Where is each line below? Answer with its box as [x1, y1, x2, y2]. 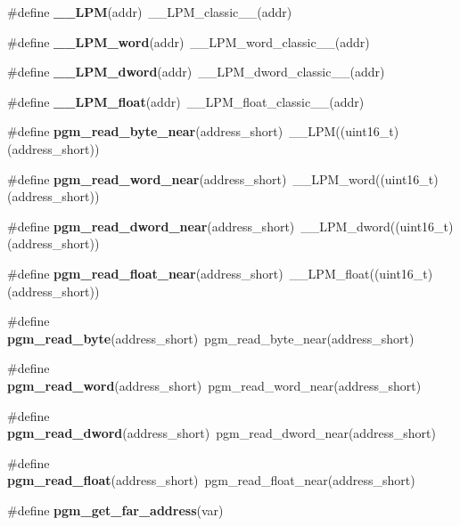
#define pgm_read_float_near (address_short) [7, 263, 283, 282]
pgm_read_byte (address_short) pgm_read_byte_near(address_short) [7, 328, 415, 347]
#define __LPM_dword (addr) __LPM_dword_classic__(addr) [7, 62, 385, 81]
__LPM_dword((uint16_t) [300, 216, 454, 235]
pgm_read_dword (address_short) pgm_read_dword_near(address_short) [7, 424, 436, 442]
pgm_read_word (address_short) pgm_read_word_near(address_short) [7, 376, 422, 394]
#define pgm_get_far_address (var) [7, 500, 224, 519]
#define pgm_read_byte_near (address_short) [7, 122, 283, 141]
